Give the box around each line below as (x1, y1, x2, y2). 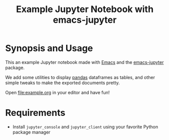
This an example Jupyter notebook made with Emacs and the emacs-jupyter (5, 59, 164, 65)
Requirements (5, 107, 66, 119)
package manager (12, 129, 50, 135)
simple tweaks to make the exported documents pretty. (5, 80, 120, 86)
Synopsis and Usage (5, 43, 93, 54)
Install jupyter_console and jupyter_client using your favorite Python (12, 123, 158, 129)
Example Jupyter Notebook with (16, 4, 154, 15)
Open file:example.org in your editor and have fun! (5, 89, 110, 95)
